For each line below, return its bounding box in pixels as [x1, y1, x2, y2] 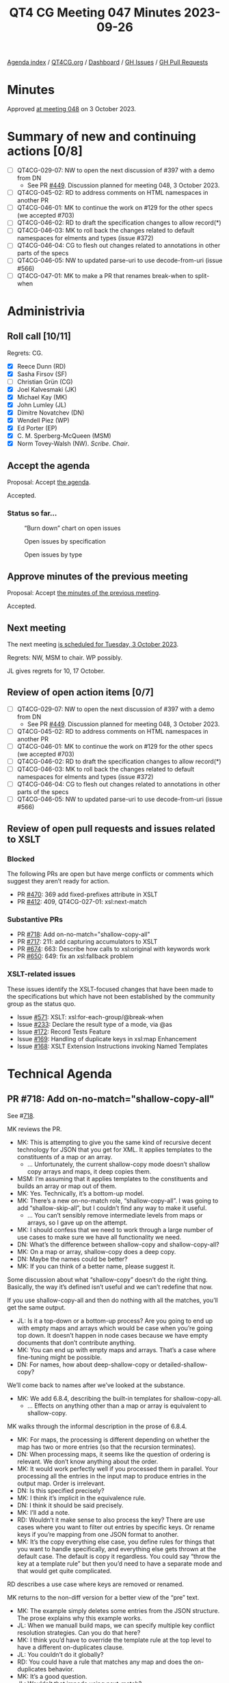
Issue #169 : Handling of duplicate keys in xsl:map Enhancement [16, 1034, 197, 1043]
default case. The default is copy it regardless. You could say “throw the [16, 1552, 221, 1560]
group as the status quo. [7, 999, 77, 1008]
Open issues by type [24, 550, 83, 559]
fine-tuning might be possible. [16, 1353, 103, 1361]
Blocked [7, 854, 36, 863]
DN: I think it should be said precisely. [16, 1501, 124, 1509]
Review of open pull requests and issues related [7, 822, 215, 835]
